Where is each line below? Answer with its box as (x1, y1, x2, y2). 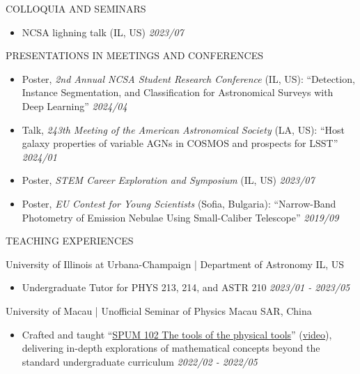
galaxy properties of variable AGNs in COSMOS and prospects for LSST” (22, 136, 338, 150)
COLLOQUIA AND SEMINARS (6, 1, 146, 15)
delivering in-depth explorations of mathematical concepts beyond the (22, 341, 320, 355)
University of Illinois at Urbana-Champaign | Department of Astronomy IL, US (6, 256, 345, 271)
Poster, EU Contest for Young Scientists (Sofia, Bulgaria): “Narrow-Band (22, 196, 336, 210)
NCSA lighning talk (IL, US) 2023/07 (22, 24, 184, 39)
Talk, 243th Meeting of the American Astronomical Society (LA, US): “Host (22, 122, 345, 137)
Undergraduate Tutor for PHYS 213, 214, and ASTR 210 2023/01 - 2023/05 (22, 280, 350, 295)
